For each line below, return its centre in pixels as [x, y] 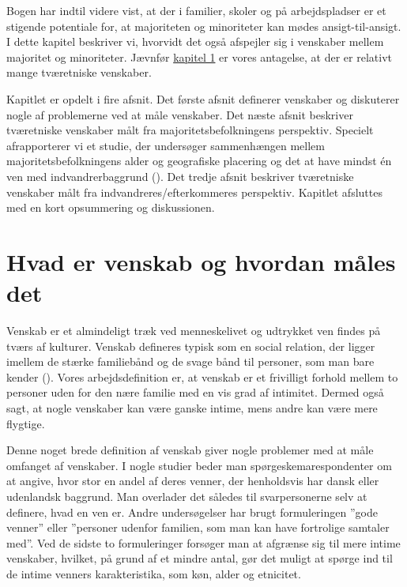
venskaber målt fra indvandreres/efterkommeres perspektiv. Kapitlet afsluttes [194, 192]
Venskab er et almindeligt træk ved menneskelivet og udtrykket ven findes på [194, 331]
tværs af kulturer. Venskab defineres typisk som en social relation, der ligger [191, 346]
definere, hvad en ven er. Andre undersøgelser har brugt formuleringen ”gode [192, 512]
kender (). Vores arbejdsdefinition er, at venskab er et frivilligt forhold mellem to [202, 376]
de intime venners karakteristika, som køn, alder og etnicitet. [154, 573]
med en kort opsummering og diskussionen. [111, 207]
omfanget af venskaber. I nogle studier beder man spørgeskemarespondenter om [199, 465]
